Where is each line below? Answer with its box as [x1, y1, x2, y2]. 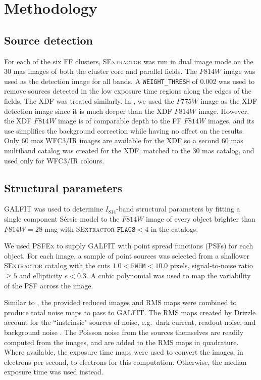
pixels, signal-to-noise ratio [170, 260, 253, 271]
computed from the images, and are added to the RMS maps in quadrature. [4, 336, 239, 347]
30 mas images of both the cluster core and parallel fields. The [4, 66, 197, 76]
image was [223, 66, 255, 76]
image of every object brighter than [146, 213, 255, 224]
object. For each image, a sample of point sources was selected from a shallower [4, 250, 250, 261]
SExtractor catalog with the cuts [4, 260, 111, 271]
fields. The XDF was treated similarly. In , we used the [4, 96, 174, 106]
